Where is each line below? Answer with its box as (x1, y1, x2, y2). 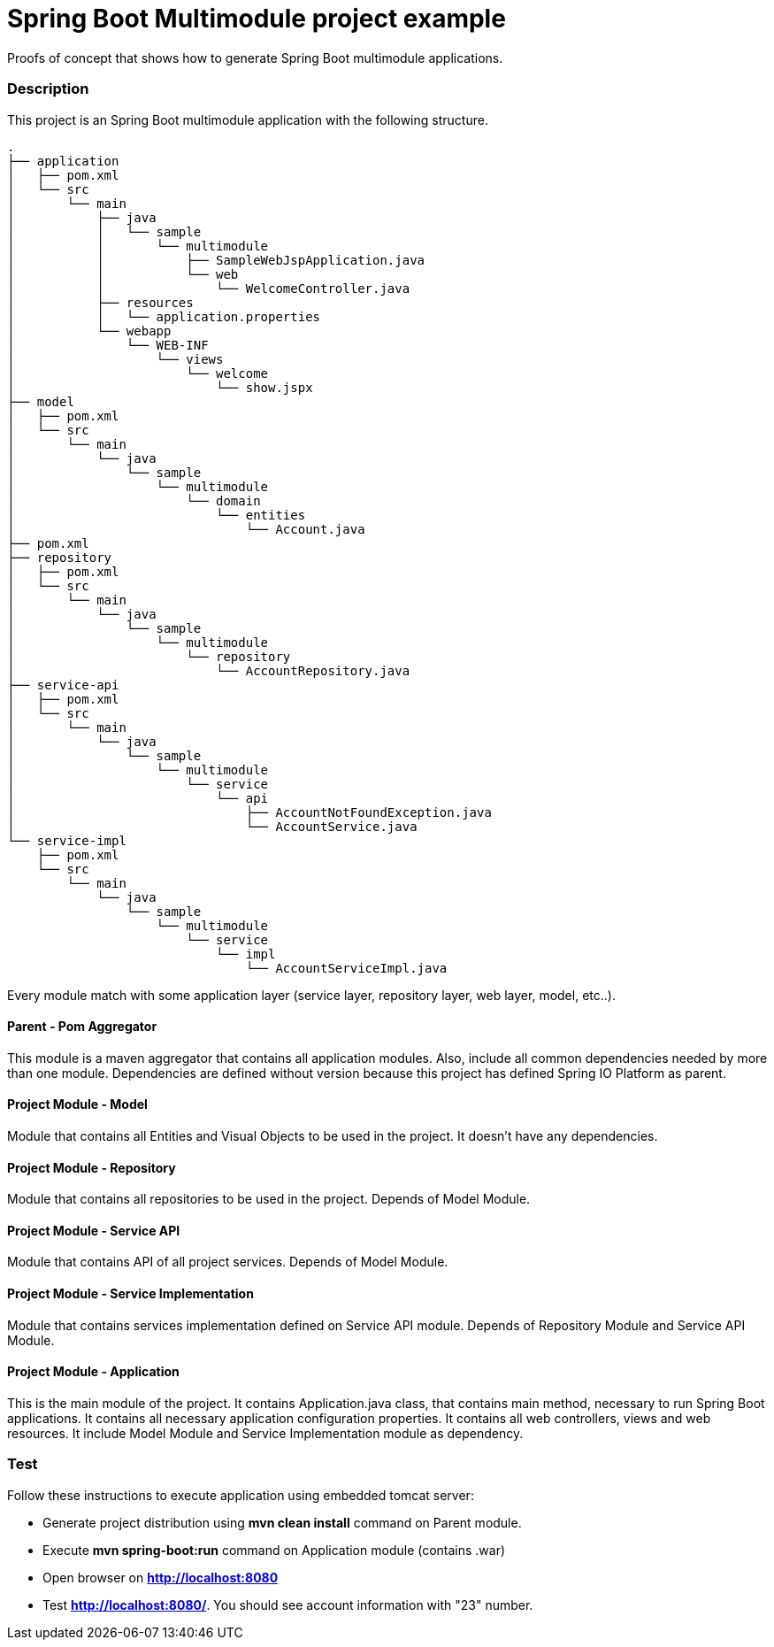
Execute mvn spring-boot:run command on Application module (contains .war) (42, 1542, 506, 1558)
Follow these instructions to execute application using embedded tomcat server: (7, 1487, 474, 1503)
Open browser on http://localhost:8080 (42, 1569, 279, 1585)
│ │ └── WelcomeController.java (7, 281, 410, 296)
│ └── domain (7, 493, 261, 508)
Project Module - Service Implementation (7, 1285, 254, 1301)
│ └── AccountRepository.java (7, 663, 410, 678)
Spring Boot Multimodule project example (7, 4, 506, 34)
